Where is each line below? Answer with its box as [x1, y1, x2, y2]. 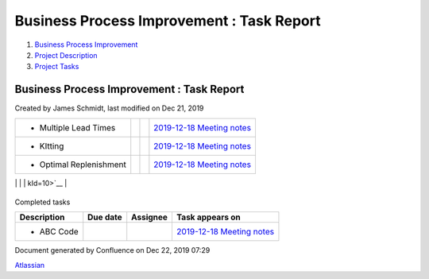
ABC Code [39, 227, 79, 238]
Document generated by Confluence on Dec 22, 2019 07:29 [14, 246, 211, 255]
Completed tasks [14, 197, 71, 207]
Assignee [131, 211, 168, 223]
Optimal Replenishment [39, 159, 126, 170]
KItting [39, 140, 64, 151]
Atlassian [14, 260, 45, 269]
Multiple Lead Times [39, 122, 116, 133]
